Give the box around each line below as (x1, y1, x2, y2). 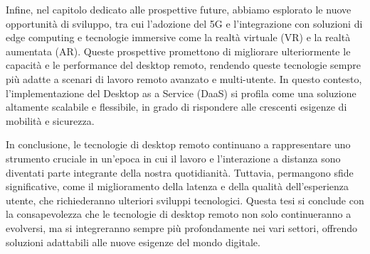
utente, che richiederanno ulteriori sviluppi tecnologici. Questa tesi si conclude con (6, 192, 364, 207)
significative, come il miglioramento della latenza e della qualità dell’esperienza (6, 179, 349, 194)
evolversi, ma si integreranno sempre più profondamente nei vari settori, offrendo (6, 220, 358, 235)
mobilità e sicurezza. (6, 113, 95, 128)
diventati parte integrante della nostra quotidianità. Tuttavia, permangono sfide (6, 165, 354, 180)
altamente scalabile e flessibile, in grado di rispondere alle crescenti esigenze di (6, 99, 347, 114)
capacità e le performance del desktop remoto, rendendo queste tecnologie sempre (6, 57, 361, 72)
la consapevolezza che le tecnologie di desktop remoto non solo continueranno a (6, 206, 351, 221)
